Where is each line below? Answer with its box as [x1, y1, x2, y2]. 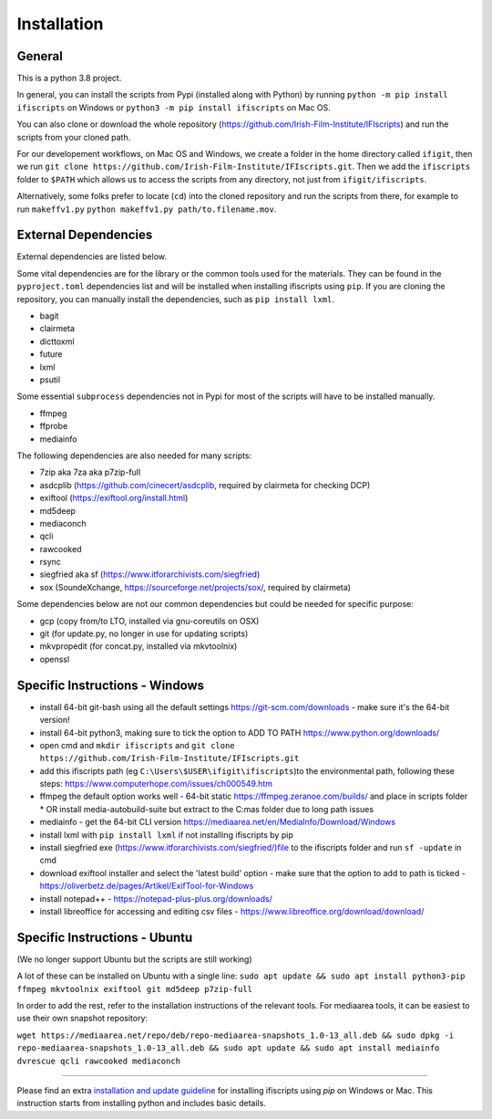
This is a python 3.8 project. [16, 73, 122, 84]
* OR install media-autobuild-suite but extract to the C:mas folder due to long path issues [39, 803, 374, 814]
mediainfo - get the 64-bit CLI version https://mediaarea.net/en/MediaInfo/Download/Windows [39, 817, 396, 828]
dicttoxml [39, 336, 75, 347]
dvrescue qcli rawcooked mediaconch [16, 1055, 181, 1066]
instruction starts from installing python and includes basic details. [16, 1098, 266, 1109]
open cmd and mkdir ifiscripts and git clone [39, 739, 236, 750]
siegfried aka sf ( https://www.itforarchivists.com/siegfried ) [39, 569, 261, 580]
